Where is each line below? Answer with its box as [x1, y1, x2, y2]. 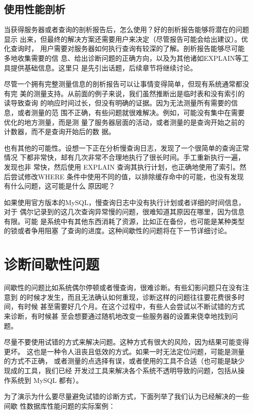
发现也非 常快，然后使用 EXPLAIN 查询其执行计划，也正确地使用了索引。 [4, 161, 240, 172]
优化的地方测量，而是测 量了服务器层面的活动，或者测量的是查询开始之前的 [4, 117, 245, 127]
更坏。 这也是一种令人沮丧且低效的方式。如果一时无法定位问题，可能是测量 [4, 346, 245, 356]
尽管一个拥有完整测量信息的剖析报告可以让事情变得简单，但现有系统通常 [4, 79, 235, 89]
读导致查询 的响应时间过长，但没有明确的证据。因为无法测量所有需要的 [4, 98, 231, 108]
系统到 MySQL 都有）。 [10, 375, 83, 385]
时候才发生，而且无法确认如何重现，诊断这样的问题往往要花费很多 [26, 292, 238, 302]
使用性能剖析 [4, 1, 65, 17]
